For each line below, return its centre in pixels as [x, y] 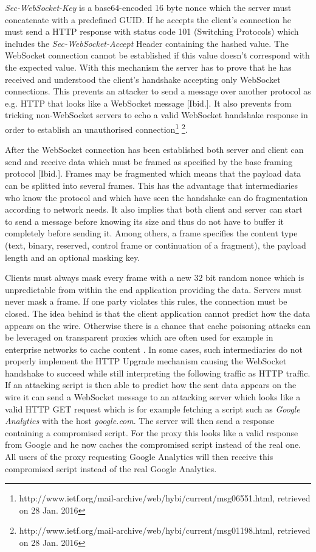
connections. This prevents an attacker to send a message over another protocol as [158, 91]
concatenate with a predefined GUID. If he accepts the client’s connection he [148, 19]
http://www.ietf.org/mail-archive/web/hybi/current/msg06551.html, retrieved [165, 498]
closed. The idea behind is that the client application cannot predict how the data [158, 313]
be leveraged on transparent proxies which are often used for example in [139, 337]
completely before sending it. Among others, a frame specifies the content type [151, 233]
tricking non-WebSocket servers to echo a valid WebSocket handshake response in [156, 115]
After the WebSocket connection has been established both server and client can [154, 150]
